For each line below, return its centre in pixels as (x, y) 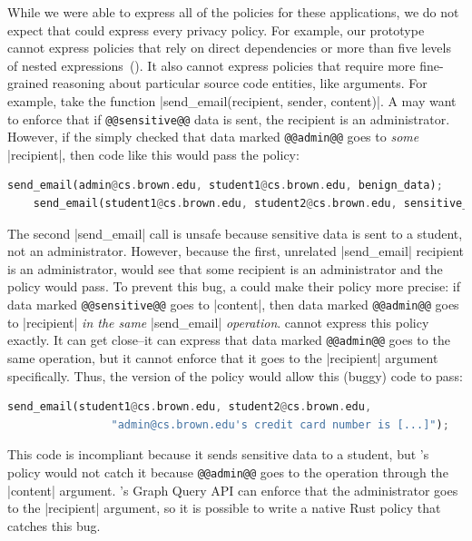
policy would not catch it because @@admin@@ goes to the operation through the (228, 472)
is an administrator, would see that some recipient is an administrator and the (225, 268)
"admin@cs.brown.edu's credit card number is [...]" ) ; (280, 424)
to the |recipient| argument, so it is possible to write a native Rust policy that (224, 508)
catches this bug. (54, 525)
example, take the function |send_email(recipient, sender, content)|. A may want (232, 100)
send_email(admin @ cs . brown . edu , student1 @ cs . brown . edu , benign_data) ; (225, 186)
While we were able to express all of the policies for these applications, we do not (233, 12)
